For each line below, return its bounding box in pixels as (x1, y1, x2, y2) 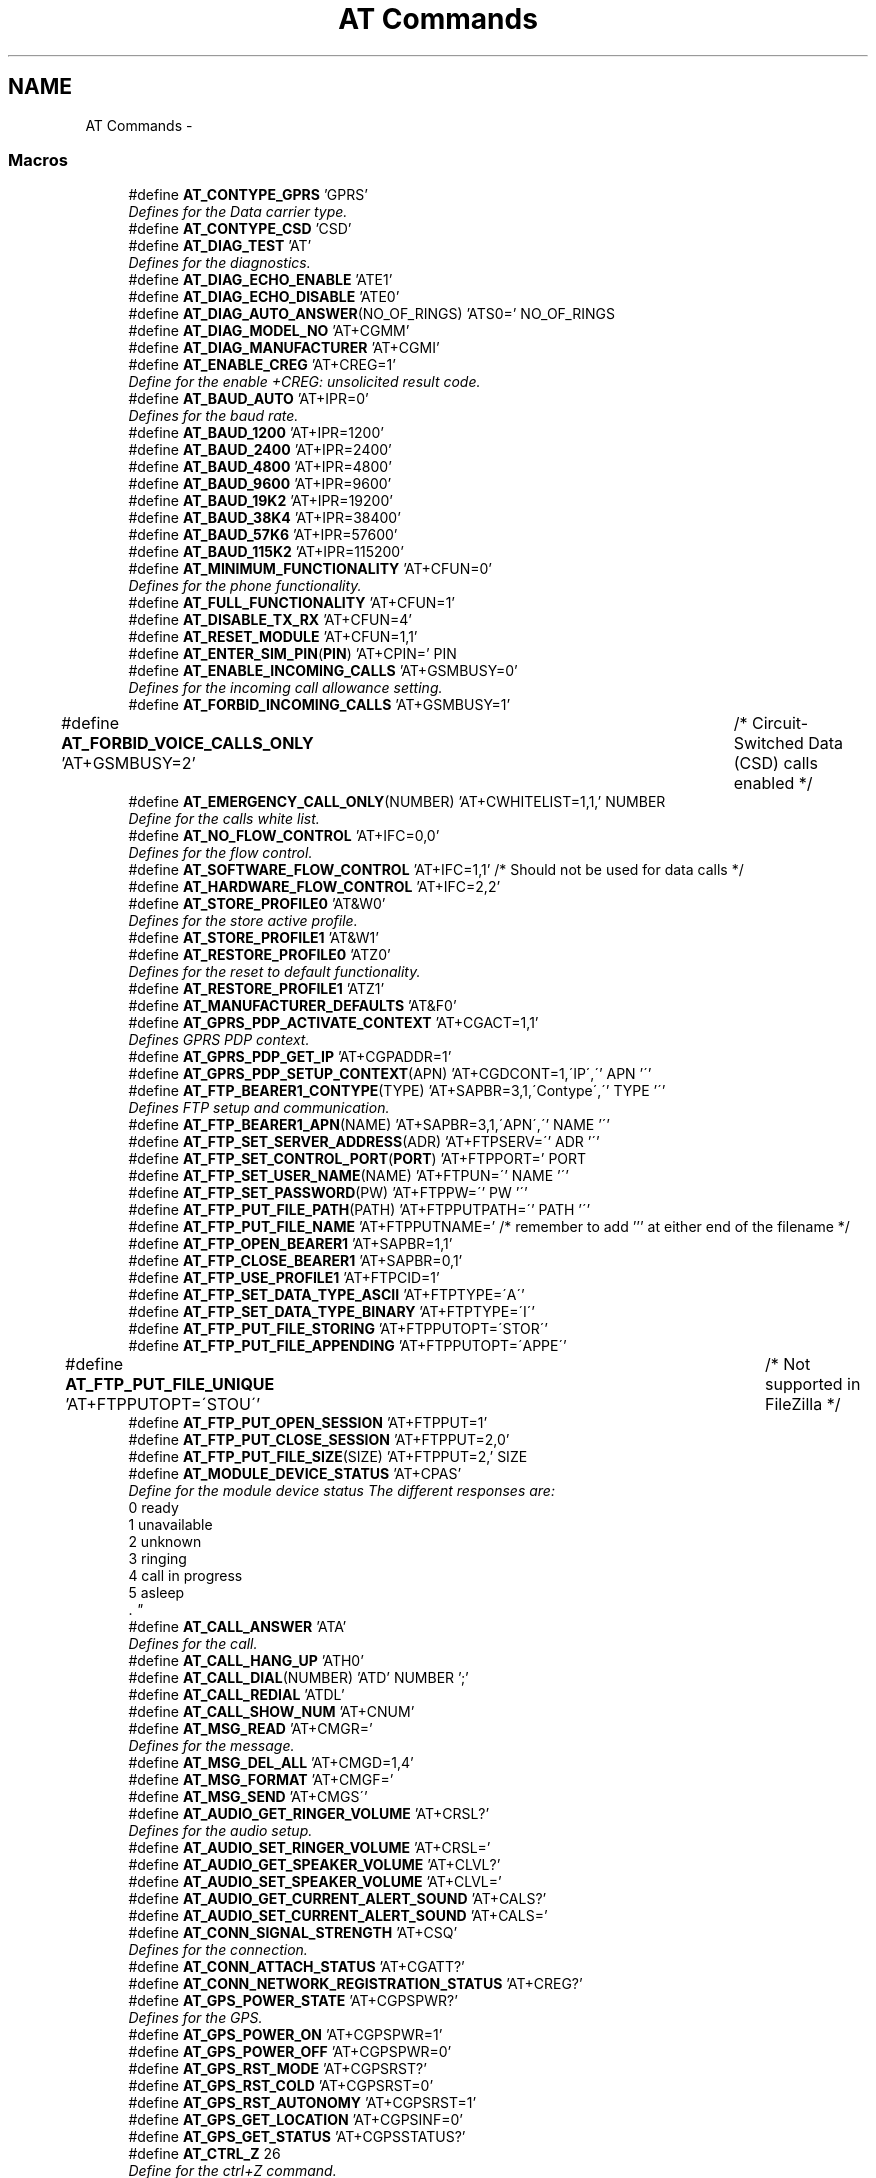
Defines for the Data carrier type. (128, 203, 348, 221)
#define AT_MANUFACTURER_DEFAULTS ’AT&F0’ (128, 997, 457, 1015)
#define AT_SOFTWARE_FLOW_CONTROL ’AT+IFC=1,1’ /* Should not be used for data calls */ (128, 861, 744, 879)
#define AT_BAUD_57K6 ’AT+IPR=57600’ (128, 526, 398, 544)
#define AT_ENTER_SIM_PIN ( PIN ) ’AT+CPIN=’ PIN (128, 645, 457, 663)
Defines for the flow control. (128, 844, 313, 862)
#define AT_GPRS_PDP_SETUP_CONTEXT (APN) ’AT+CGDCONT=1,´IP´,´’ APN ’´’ (128, 1065, 652, 1083)
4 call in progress (128, 1567, 243, 1585)
